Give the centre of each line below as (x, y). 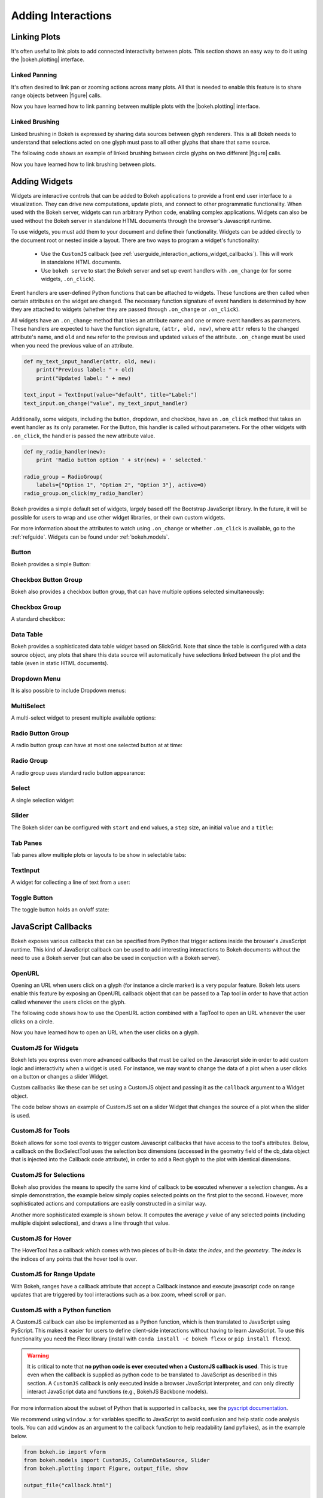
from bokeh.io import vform (65, 1452)
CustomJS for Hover (41, 1239)
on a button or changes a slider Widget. (60, 1076)
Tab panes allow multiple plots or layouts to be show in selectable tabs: (99, 854)
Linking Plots (36, 37)
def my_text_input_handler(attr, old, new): (90, 361)
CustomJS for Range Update (53, 1274)
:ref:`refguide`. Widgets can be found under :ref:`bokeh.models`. (90, 537)
